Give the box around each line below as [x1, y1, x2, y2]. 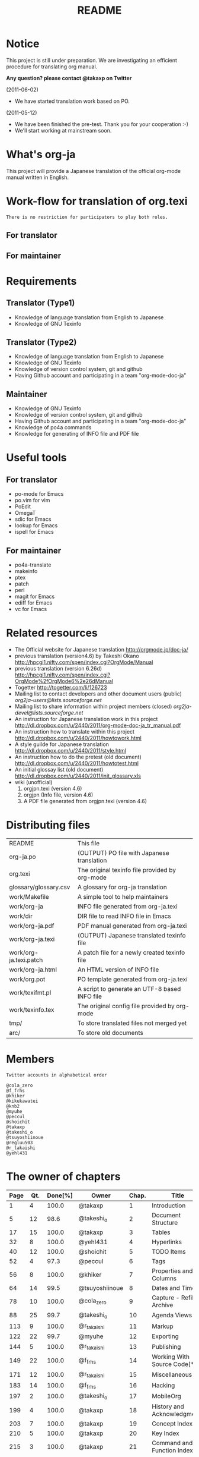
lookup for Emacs [14, 522, 58, 529]
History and [152, 1402, 185, 1411]
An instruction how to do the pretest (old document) [14, 753, 142, 760]
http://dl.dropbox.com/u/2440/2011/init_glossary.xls [14, 772, 141, 779]
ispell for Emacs [14, 528, 54, 536]
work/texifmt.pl [9, 988, 52, 996]
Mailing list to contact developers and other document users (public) [14, 690, 182, 697]
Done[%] [47, 1191, 73, 1200]
